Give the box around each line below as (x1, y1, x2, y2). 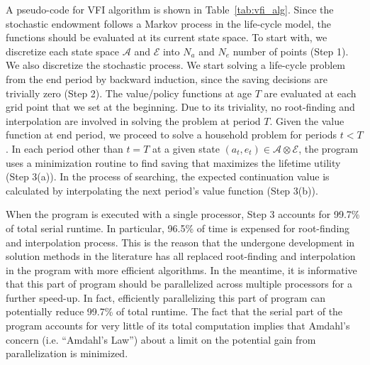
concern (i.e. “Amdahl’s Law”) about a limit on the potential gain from (6, 332, 316, 347)
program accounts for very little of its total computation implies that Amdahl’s (6, 318, 350, 333)
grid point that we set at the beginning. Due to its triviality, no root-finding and (6, 99, 355, 114)
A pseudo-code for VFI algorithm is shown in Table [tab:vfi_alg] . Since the (6, 2, 334, 16)
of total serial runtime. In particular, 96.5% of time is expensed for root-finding (6, 220, 350, 235)
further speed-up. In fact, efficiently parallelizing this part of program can (6, 290, 326, 305)
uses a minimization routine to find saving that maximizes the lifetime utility (6, 155, 341, 170)
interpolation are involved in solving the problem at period (6, 113, 261, 128)
